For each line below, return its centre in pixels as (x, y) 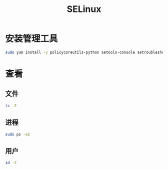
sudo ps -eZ (17, 134)
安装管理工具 (32, 39)
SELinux (84, 9)
